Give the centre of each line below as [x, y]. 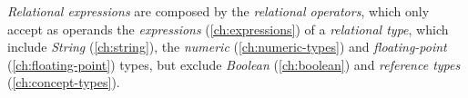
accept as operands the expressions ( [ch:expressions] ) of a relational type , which [228, 29]
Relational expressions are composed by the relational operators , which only [219, 11]
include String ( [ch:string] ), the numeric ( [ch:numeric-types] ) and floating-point [227, 47]
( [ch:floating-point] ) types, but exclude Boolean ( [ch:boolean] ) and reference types [234, 64]
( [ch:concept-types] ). [64, 82]
